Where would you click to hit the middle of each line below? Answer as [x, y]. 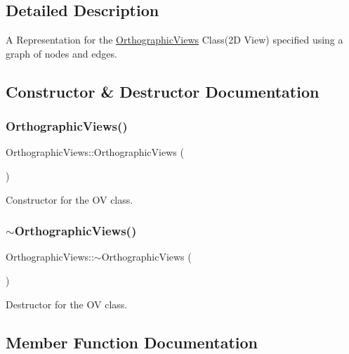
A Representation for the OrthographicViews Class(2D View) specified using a [174, 40]
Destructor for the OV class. [67, 304]
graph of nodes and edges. [61, 53]
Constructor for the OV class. [70, 199]
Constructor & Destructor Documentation [163, 91]
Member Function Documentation [132, 342]
